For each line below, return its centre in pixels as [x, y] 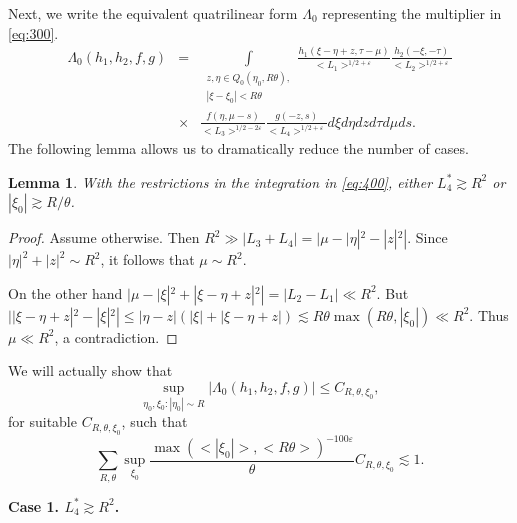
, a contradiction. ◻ [116, 336]
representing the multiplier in [412, 13]
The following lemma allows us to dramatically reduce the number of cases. [238, 147]
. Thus [489, 314]
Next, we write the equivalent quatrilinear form [153, 13]
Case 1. [34, 505]
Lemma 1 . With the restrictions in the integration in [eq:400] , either [220, 181]
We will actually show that [90, 370]
